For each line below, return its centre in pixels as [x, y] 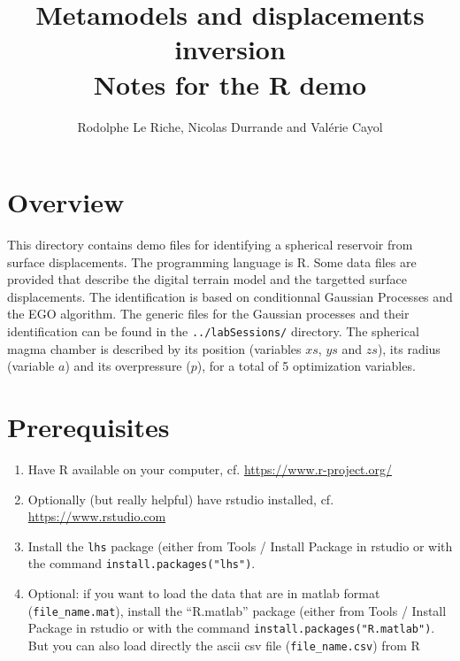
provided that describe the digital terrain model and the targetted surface [207, 279]
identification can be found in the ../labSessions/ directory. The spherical [213, 331]
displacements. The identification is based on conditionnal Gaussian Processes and [230, 296]
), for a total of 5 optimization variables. [306, 366]
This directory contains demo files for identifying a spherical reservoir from [210, 245]
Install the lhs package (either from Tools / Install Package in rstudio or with [240, 546]
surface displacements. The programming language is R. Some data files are [212, 261]
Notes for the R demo [230, 84]
